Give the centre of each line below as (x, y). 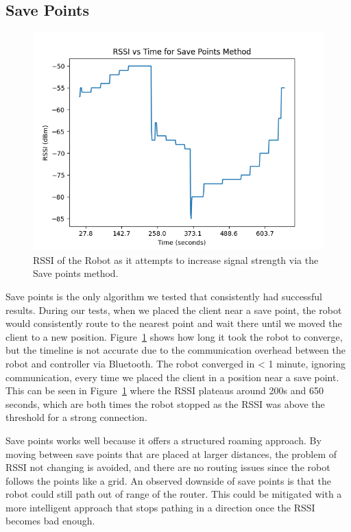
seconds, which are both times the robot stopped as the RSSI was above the (165, 403)
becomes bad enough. (50, 521)
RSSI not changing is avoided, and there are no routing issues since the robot (168, 467)
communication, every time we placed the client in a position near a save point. (172, 377)
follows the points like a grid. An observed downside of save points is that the (169, 480)
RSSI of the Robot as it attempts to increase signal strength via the (176, 259)
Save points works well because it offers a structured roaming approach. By (164, 440)
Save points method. (76, 273)
